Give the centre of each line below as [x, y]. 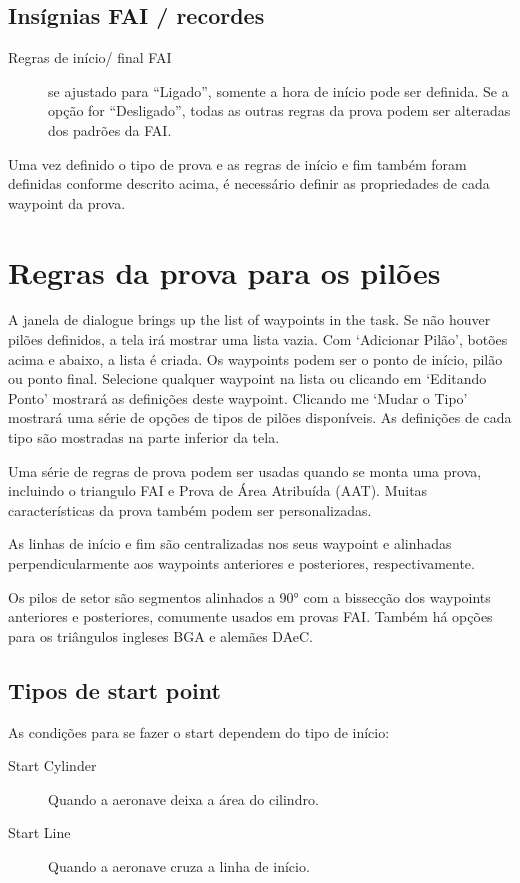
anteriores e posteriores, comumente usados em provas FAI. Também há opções [250, 616]
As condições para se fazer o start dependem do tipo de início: [199, 731]
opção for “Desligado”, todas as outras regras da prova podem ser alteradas [279, 110]
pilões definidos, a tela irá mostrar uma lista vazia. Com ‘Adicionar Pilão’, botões [258, 339]
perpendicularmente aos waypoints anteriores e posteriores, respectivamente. [241, 563]
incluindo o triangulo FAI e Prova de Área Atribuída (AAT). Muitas [218, 490]
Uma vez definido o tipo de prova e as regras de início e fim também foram [237, 163]
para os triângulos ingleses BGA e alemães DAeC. [161, 635]
